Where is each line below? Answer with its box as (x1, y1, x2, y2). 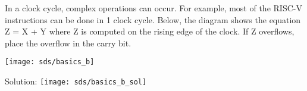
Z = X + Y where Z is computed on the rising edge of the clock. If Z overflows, (5, 25, 295, 37)
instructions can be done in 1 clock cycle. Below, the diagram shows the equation (5, 13, 301, 26)
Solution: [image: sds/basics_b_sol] (5, 75, 147, 87)
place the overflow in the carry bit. (5, 36, 131, 49)
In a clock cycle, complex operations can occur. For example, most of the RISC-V (5, 2, 302, 14)
